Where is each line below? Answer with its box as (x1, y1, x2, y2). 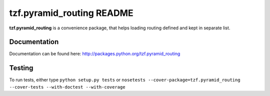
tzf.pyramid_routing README (9, 7, 133, 18)
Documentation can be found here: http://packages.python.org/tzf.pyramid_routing (9, 51, 180, 57)
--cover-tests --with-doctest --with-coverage (9, 84, 125, 90)
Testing (9, 64, 33, 72)
